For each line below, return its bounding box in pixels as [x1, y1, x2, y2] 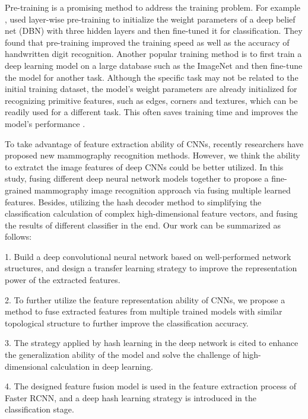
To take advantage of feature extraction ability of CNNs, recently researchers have [5, 137, 304, 150]
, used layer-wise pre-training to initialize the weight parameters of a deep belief [5, 12, 296, 25]
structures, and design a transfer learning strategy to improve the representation [5, 262, 297, 274]
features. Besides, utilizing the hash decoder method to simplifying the [5, 195, 262, 208]
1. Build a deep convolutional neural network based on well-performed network [5, 250, 291, 262]
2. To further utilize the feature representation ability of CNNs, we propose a [5, 293, 285, 306]
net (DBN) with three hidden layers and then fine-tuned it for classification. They [5, 24, 303, 37]
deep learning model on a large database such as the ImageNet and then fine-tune [5, 59, 303, 71]
